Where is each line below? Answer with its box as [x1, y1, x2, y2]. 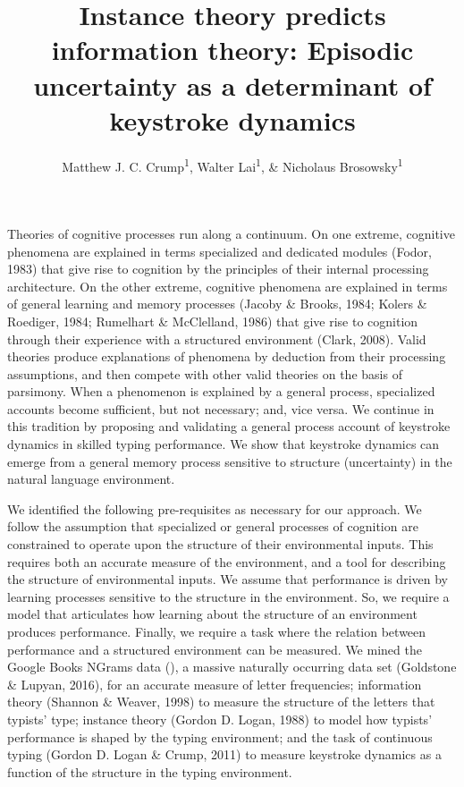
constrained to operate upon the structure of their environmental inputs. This [7, 535, 434, 554]
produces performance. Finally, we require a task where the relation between [7, 622, 426, 640]
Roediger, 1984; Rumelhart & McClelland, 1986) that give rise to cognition [7, 311, 418, 330]
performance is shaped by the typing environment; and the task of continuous [7, 727, 433, 746]
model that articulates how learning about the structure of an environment [7, 605, 418, 623]
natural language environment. [7, 470, 175, 488]
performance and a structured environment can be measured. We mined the [7, 639, 422, 658]
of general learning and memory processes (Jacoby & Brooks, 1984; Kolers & [7, 294, 427, 313]
